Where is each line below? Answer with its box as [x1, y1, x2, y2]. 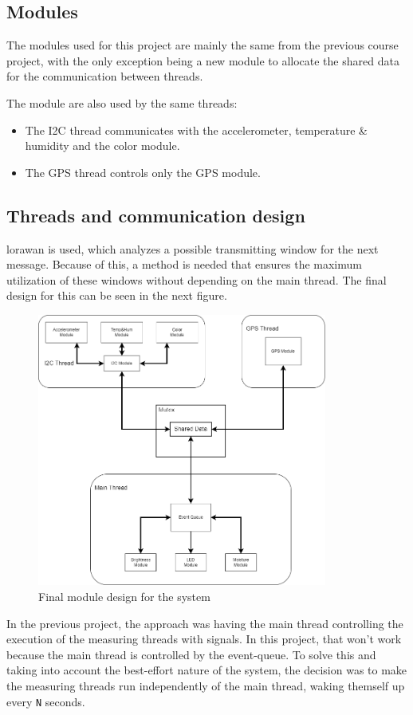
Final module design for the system [38, 588, 210, 605]
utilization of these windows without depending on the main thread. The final [6, 271, 387, 288]
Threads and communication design [6, 202, 305, 227]
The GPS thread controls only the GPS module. [25, 163, 261, 180]
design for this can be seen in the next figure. [6, 287, 227, 304]
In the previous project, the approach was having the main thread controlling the [6, 615, 403, 631]
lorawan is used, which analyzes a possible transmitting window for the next [6, 240, 379, 257]
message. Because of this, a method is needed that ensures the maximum [6, 256, 362, 273]
